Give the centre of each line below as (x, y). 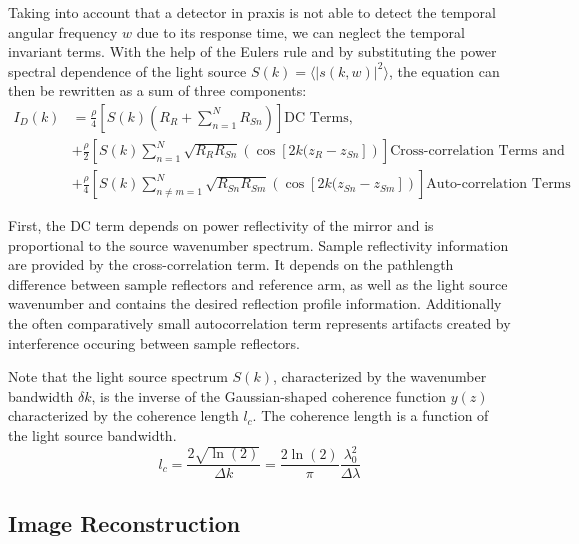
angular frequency (63, 31)
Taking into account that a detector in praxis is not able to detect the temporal (252, 12)
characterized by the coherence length (123, 415)
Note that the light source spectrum (118, 376)
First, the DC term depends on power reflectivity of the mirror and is (221, 225)
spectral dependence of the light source (127, 70)
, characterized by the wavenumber (379, 376)
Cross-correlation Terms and (477, 151)
